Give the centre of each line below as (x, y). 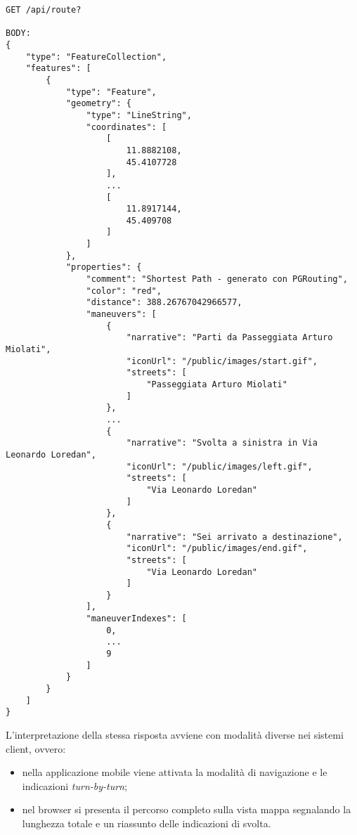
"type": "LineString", (139, 115)
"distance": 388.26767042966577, (164, 303)
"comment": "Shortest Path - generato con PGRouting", (217, 279)
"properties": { (104, 267)
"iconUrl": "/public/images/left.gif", (219, 466)
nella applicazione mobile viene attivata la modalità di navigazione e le (175, 772)
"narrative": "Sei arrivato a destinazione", (234, 537)
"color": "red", (124, 291)
